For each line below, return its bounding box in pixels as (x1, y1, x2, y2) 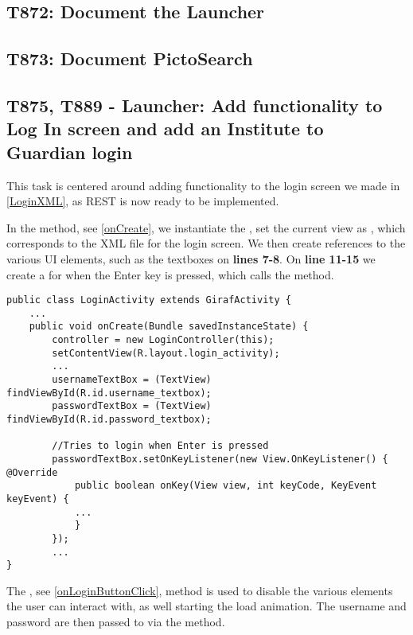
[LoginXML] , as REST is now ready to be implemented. (6, 193, 279, 209)
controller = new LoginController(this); (52, 334, 275, 346)
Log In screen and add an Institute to (6, 116, 324, 141)
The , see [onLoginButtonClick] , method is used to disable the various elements (6, 582, 393, 598)
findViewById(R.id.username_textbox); (6, 387, 212, 399)
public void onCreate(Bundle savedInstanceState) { (29, 321, 309, 333)
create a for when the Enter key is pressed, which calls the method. (6, 266, 334, 282)
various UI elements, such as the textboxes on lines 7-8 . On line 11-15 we (6, 250, 376, 267)
